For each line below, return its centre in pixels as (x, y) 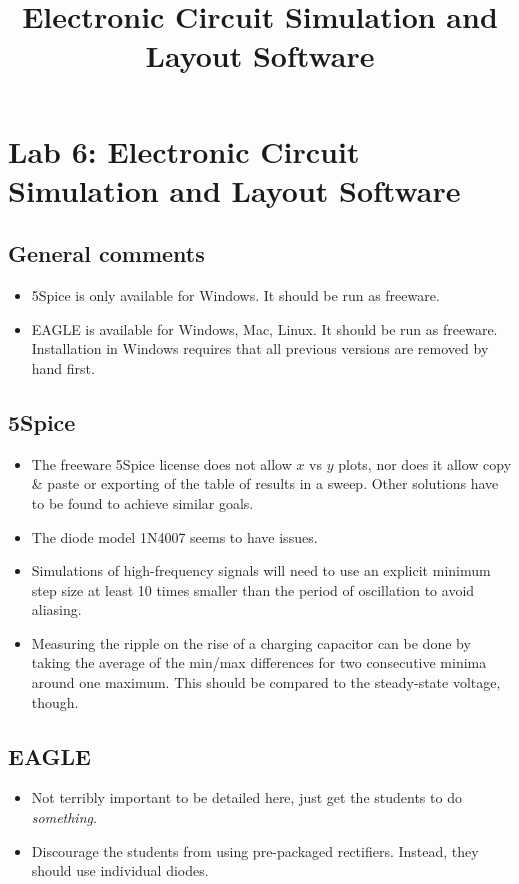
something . (64, 817)
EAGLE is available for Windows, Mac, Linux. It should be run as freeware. (264, 328)
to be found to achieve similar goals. (142, 502)
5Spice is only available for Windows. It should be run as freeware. (235, 295)
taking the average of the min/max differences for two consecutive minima (259, 662)
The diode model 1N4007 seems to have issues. (174, 536)
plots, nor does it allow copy (425, 463)
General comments (106, 253)
